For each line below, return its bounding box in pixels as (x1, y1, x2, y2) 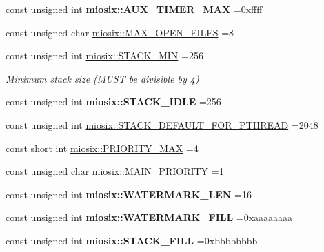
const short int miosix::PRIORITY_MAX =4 (6, 140, 199, 155)
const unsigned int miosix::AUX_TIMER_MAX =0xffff (6, 2, 263, 16)
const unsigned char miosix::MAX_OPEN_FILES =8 (6, 25, 234, 39)
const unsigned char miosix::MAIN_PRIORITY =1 (6, 164, 224, 178)
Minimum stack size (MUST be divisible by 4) (6, 71, 199, 85)
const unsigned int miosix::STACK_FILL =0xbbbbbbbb (6, 233, 258, 247)
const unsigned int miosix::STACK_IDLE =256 (6, 94, 221, 109)
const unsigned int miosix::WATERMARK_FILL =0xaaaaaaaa (6, 210, 293, 224)
